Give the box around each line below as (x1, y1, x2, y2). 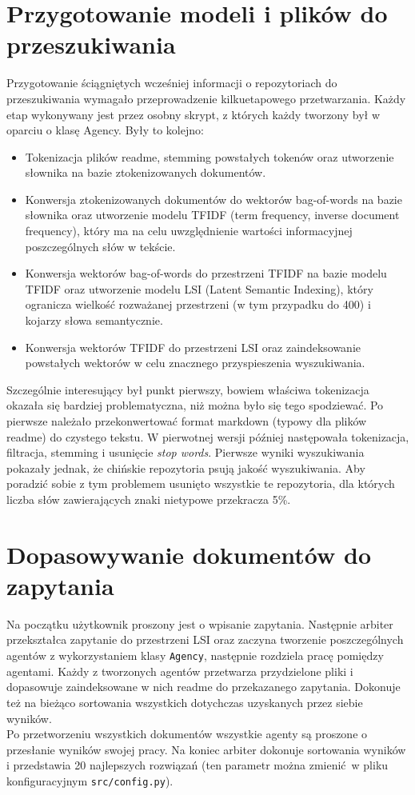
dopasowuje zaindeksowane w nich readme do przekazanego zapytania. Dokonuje (6, 678, 401, 695)
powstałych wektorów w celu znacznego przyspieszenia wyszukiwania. (25, 354, 365, 371)
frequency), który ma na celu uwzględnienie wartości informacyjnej (25, 222, 353, 239)
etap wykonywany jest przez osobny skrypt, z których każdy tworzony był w (6, 106, 381, 122)
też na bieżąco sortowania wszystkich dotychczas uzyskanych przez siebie (6, 693, 363, 710)
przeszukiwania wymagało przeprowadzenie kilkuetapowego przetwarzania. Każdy (6, 90, 406, 106)
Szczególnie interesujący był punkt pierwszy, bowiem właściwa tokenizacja (6, 381, 369, 397)
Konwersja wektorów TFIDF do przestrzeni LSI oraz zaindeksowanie (25, 338, 361, 355)
